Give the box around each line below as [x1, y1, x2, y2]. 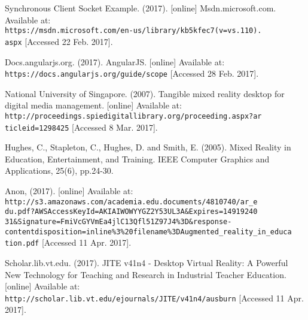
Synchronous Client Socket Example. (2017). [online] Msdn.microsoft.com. [5, 2, 276, 14]
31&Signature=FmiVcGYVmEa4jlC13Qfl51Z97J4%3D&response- [5, 217, 232, 226]
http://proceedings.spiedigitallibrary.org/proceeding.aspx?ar [5, 111, 262, 120]
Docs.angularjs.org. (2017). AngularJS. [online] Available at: [5, 55, 225, 68]
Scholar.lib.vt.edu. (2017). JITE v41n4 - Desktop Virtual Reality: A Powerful [5, 256, 288, 268]
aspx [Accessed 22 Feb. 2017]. [5, 35, 113, 47]
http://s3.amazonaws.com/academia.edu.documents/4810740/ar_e [5, 197, 258, 206]
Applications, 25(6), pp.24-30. [5, 164, 114, 177]
